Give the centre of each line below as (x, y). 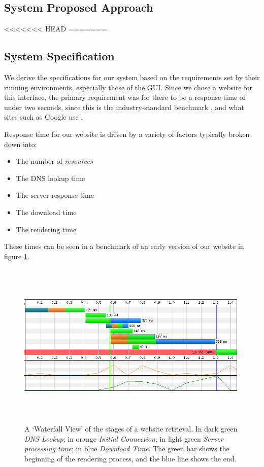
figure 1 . (17, 256)
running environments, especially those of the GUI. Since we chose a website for (128, 87)
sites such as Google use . (44, 117)
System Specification (59, 56)
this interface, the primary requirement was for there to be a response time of (125, 97)
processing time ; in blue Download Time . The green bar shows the (127, 448)
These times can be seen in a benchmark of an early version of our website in (124, 246)
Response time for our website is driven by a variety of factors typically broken (127, 134)
